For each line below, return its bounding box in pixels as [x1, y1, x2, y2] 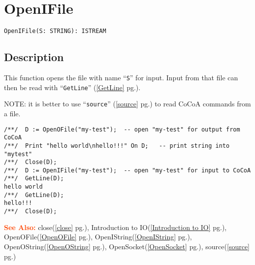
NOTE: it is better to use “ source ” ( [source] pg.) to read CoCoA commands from [4, 99, 251, 109]
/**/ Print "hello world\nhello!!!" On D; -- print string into [4, 142, 230, 149]
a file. [4, 108, 21, 118]
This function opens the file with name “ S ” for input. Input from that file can [4, 72, 238, 82]
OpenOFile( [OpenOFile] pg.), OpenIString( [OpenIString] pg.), [4, 232, 192, 242]
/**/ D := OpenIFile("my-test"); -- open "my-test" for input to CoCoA [4, 166, 251, 174]
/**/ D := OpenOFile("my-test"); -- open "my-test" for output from [4, 126, 240, 133]
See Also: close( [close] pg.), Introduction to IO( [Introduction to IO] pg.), [4, 222, 227, 232]
